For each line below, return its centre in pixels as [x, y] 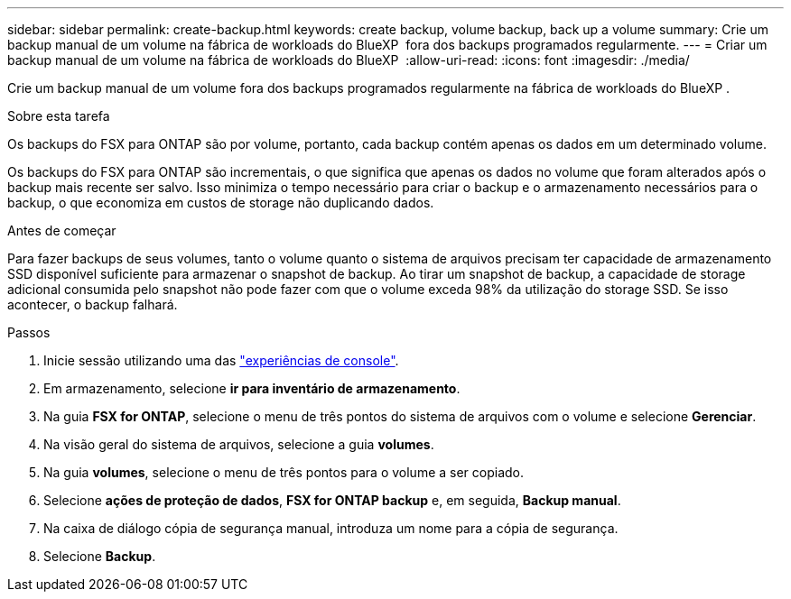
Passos [29, 332]
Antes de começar [62, 230]
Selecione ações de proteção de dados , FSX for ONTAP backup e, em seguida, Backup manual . [332, 500]
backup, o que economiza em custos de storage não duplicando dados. [221, 203]
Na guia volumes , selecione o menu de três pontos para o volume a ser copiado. [284, 472]
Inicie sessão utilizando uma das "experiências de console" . [221, 360]
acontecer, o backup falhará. [93, 304]
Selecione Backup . [100, 556]
